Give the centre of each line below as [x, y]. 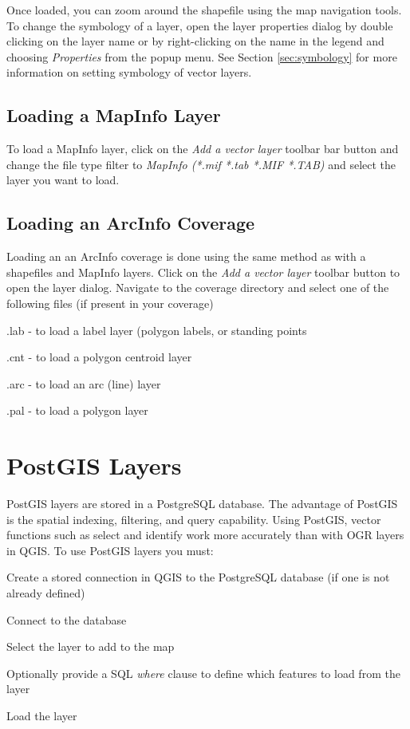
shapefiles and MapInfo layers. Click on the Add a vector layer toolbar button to [203, 272]
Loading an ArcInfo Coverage [131, 223]
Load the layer [42, 715]
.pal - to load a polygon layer [77, 410]
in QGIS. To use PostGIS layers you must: [110, 550]
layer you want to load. [63, 180]
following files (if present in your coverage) [110, 303]
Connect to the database [67, 619]
